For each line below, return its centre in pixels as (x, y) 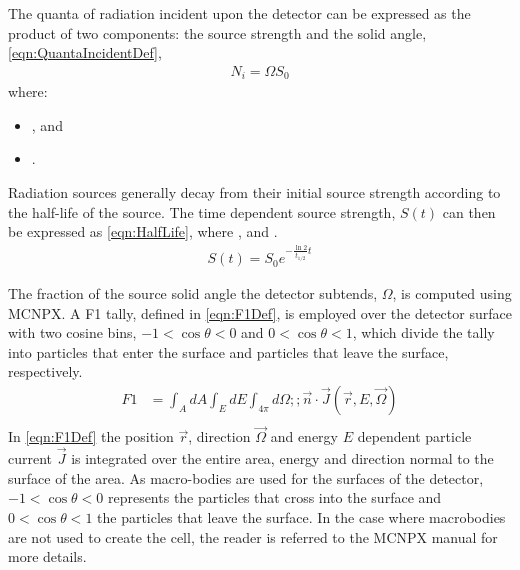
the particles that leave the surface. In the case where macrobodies (301, 516)
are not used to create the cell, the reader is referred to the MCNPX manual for (253, 536)
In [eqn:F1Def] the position (91, 436)
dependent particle (414, 436)
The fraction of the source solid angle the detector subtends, (193, 293)
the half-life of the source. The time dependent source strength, (202, 211)
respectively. (45, 371)
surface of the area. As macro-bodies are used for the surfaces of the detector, (246, 477)
